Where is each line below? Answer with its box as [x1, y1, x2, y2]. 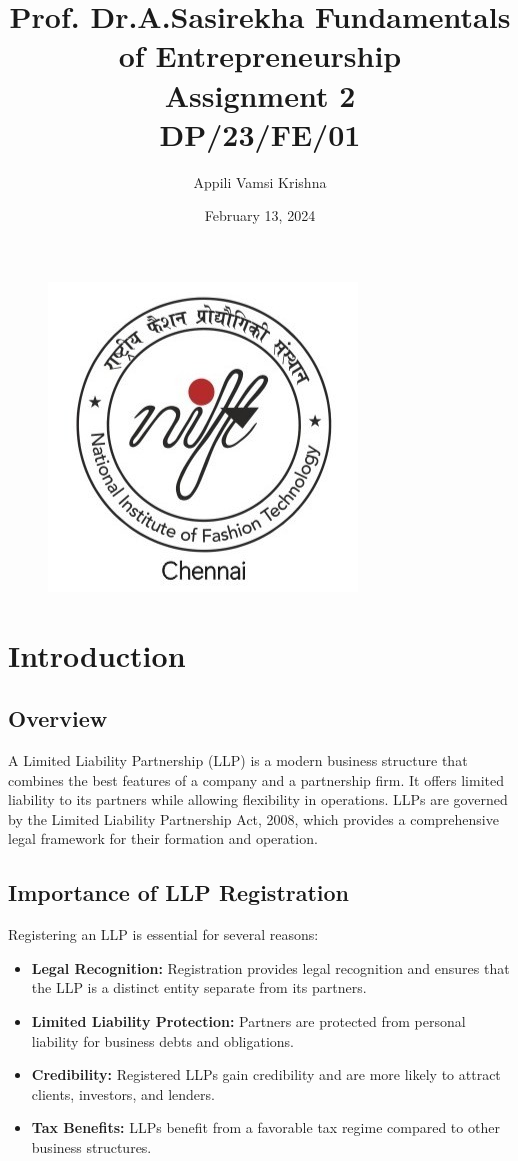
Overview [8, 703, 108, 734]
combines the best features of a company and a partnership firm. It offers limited [8, 769, 505, 790]
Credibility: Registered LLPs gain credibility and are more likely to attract [31, 1064, 501, 1085]
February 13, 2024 [204, 205, 316, 226]
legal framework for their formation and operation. [8, 828, 318, 849]
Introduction [8, 634, 186, 675]
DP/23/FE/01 [159, 113, 361, 154]
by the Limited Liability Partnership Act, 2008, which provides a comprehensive [8, 808, 499, 829]
